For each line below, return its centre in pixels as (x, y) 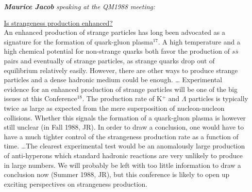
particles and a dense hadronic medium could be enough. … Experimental (113, 80)
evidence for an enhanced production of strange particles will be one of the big (121, 89)
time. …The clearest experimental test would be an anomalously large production (125, 146)
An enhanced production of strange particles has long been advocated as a (115, 32)
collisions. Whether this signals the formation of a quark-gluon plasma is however (125, 117)
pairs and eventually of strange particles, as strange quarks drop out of (109, 60)
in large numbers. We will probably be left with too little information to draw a (123, 165)
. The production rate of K (122, 98)
